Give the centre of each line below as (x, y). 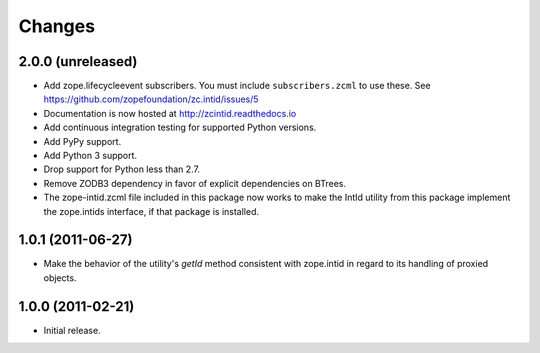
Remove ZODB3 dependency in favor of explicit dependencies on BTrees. (195, 183)
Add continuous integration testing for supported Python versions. (180, 127)
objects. (60, 277)
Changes (56, 26)
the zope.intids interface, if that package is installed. (151, 211)
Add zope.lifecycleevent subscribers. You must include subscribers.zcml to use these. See (237, 86)
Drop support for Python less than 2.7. (121, 169)
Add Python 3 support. (90, 156)
